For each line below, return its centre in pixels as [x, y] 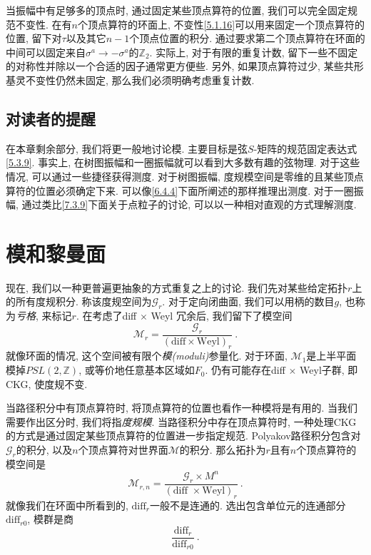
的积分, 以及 [44, 450]
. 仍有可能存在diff [245, 370]
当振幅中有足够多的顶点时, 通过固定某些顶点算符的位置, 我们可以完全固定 [177, 10]
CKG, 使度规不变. [47, 383]
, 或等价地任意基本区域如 [137, 370]
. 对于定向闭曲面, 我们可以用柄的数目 [248, 301]
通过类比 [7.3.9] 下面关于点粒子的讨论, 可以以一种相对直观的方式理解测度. [189, 204]
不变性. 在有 [44, 24]
